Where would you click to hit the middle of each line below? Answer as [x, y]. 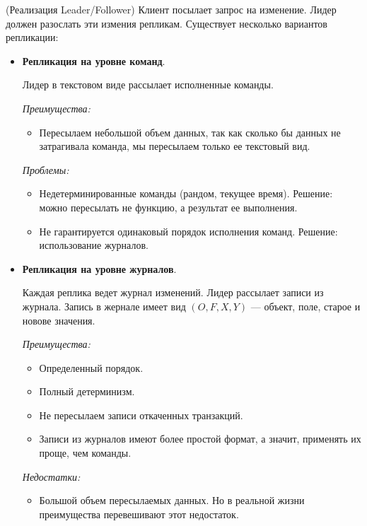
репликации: [32, 37]
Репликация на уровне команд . [94, 60]
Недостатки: [51, 476]
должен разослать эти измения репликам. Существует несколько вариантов [167, 23]
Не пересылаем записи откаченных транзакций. [141, 415]
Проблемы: [46, 169]
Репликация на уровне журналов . [99, 268]
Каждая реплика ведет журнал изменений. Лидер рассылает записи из [173, 292]
